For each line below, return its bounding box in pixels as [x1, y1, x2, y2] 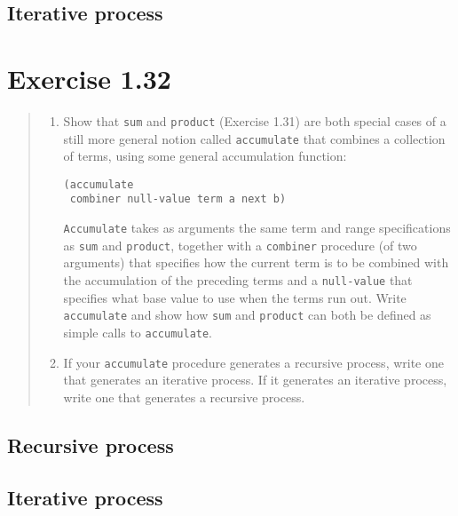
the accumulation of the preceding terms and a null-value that [63, 271, 413, 290]
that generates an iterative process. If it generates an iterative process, [63, 370, 447, 389]
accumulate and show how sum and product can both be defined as [63, 306, 431, 324]
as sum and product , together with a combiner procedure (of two [63, 235, 417, 254]
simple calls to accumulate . [63, 322, 213, 341]
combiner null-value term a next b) [69, 193, 287, 206]
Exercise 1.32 [7, 60, 171, 96]
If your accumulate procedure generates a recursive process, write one [63, 353, 444, 371]
